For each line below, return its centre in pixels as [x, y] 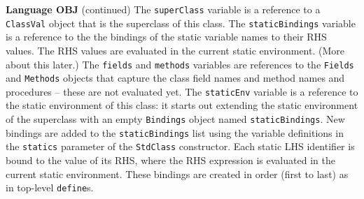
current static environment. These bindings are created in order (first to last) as [177, 174]
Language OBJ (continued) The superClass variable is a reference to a [163, 9]
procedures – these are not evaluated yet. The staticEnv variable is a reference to [182, 91]
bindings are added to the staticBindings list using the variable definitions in [175, 132]
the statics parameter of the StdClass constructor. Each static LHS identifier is [180, 146]
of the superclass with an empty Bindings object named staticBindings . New [175, 119]
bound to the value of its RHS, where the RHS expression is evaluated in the [170, 160]
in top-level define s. [50, 187]
